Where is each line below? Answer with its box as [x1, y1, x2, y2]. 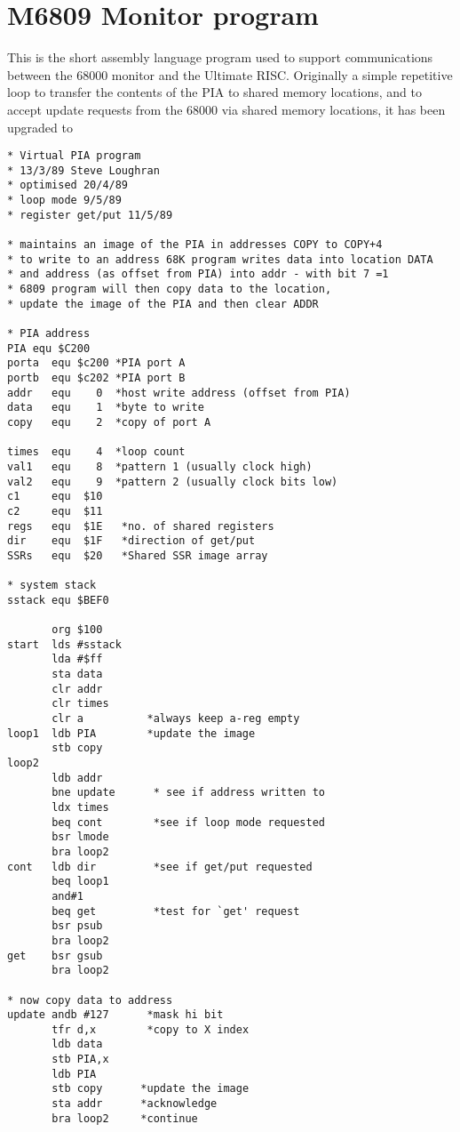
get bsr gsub [7, 949, 103, 962]
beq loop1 [52, 875, 109, 888]
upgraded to [7, 117, 73, 136]
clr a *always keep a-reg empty [52, 712, 300, 726]
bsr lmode [52, 831, 109, 844]
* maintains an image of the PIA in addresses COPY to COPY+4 [7, 238, 383, 252]
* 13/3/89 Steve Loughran [7, 164, 160, 177]
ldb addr [52, 771, 103, 784]
